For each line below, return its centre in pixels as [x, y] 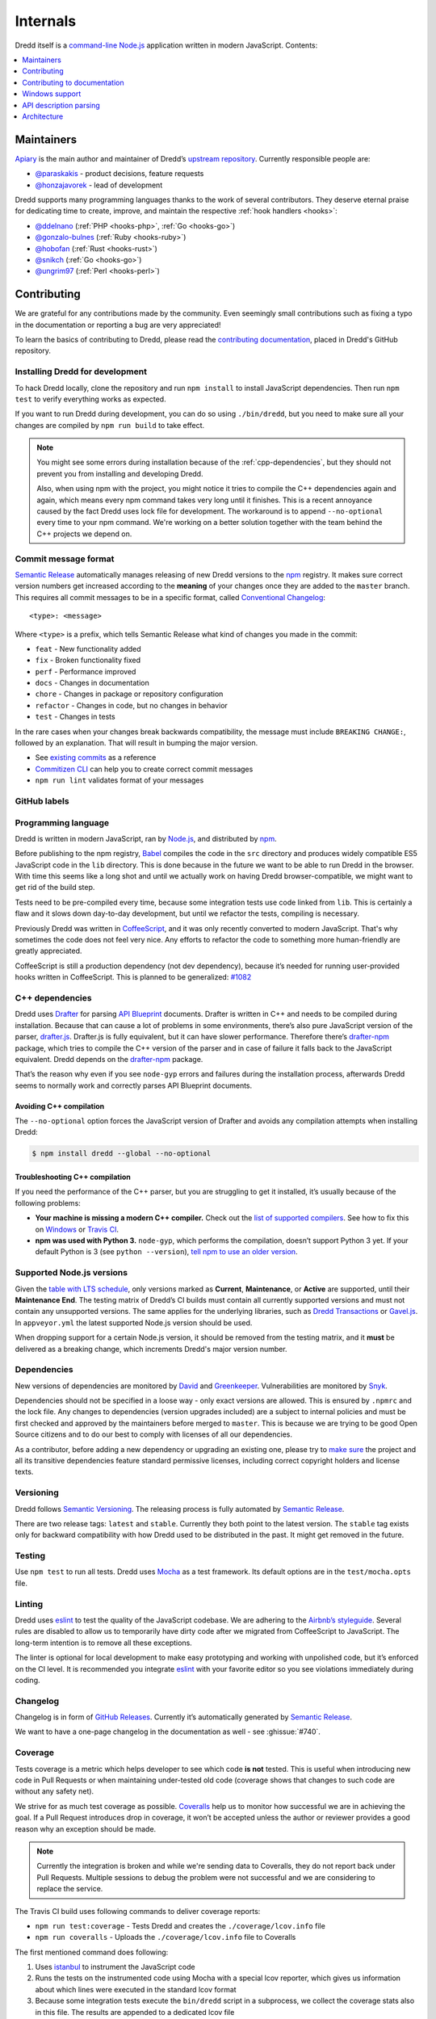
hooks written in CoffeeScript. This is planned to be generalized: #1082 [133, 977]
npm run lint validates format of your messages [119, 780]
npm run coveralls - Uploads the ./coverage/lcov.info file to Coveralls [166, 1937]
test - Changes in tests [75, 717]
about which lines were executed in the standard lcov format [136, 1989]
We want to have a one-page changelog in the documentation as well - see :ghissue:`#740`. [168, 1731]
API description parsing [61, 105]
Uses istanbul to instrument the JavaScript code [115, 1967]
